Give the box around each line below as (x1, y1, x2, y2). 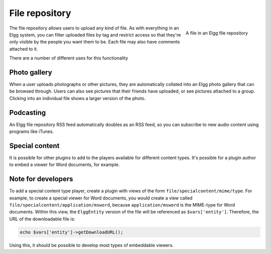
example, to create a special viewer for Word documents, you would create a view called (9, 195, 193, 201)
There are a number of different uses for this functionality (9, 55, 128, 61)
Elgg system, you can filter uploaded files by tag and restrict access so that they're (9, 31, 181, 37)
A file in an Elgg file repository (186, 30, 248, 36)
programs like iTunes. (9, 128, 54, 134)
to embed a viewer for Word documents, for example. (9, 161, 120, 167)
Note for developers (9, 175, 73, 183)
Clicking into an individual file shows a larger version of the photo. (9, 95, 146, 101)
